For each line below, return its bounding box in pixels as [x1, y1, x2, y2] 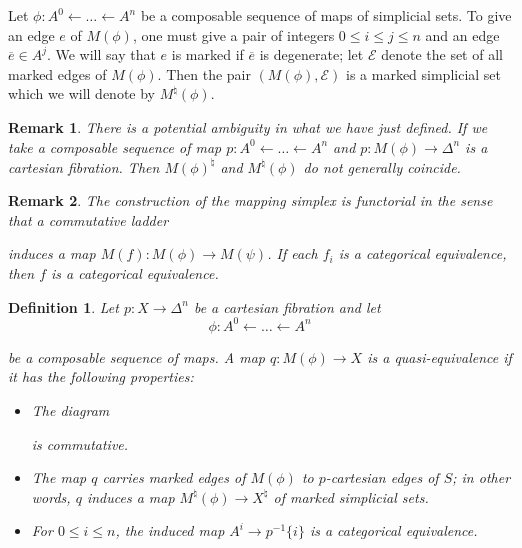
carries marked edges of [102, 467, 246, 488]
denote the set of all [381, 44, 503, 65]
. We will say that [46, 44, 156, 65]
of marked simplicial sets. [273, 486, 429, 507]
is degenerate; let [259, 44, 364, 65]
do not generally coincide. [303, 156, 461, 177]
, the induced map [115, 520, 225, 541]
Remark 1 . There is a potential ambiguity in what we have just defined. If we [8, 116, 488, 137]
